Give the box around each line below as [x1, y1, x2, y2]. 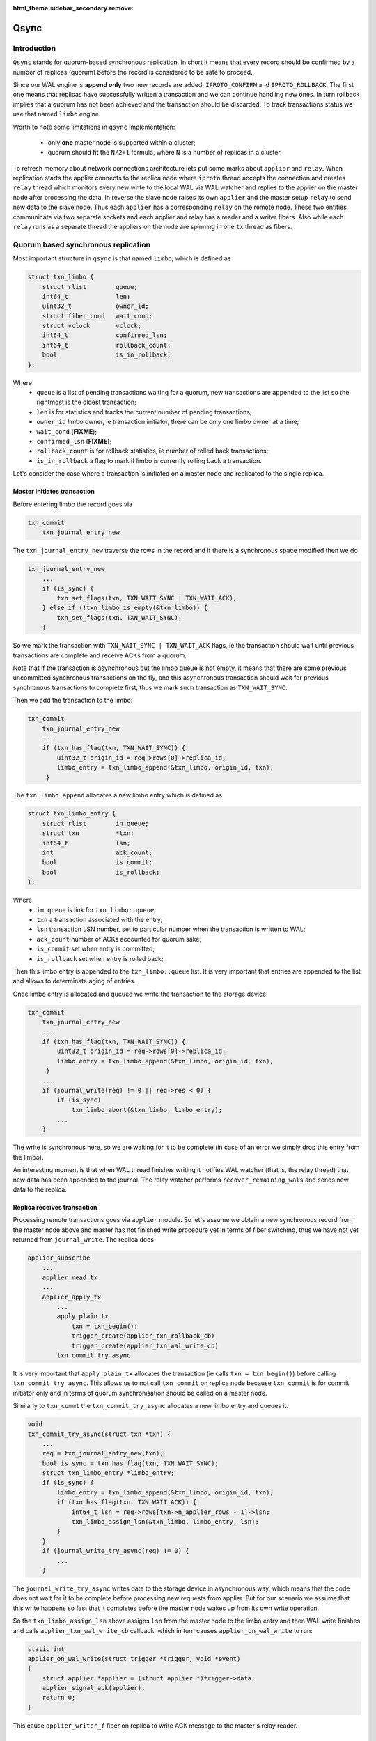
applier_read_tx [42, 1273, 97, 1281]
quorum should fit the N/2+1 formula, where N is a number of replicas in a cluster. [47, 148, 282, 157]
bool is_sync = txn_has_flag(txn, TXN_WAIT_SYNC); [42, 1459, 219, 1467]
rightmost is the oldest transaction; [36, 398, 137, 407]
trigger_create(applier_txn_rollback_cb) [71, 1332, 215, 1340]
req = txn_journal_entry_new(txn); [42, 1449, 164, 1458]
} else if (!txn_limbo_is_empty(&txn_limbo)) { [42, 604, 208, 612]
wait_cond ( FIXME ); [36, 427, 97, 435]
